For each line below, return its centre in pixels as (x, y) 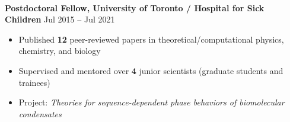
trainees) (34, 82)
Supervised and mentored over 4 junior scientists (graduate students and (151, 70)
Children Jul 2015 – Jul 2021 (60, 19)
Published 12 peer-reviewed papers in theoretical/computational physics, (151, 39)
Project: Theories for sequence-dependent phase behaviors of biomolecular (152, 102)
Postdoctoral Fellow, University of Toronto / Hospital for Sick (135, 7)
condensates (40, 113)
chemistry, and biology (60, 51)
